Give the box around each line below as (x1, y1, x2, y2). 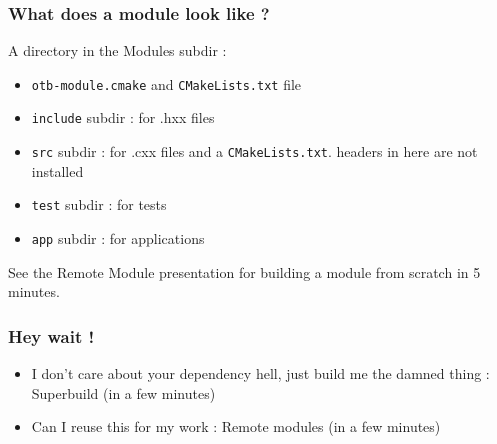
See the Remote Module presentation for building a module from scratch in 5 (8, 261, 481, 282)
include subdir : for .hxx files (31, 107, 215, 128)
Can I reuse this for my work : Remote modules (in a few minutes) (31, 416, 441, 437)
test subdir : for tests (31, 194, 167, 215)
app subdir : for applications (31, 228, 205, 249)
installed (31, 160, 84, 181)
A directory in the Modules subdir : (8, 40, 227, 61)
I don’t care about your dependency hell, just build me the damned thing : (31, 363, 490, 384)
